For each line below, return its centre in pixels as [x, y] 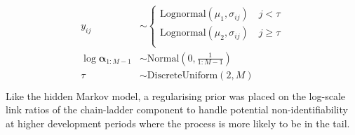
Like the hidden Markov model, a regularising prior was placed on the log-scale [176, 95]
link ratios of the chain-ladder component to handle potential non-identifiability [177, 109]
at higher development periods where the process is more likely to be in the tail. [178, 123]
